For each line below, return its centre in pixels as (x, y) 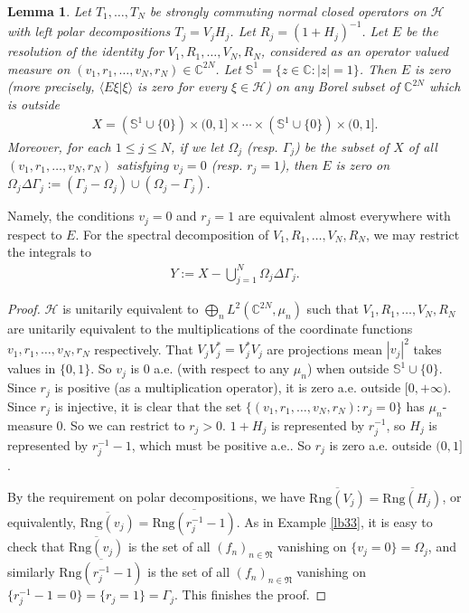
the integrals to (50, 252)
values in (32, 368)
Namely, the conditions (71, 216)
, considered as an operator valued (355, 51)
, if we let (197, 146)
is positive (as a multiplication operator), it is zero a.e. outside (228, 387)
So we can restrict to (128, 424)
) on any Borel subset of (333, 86)
